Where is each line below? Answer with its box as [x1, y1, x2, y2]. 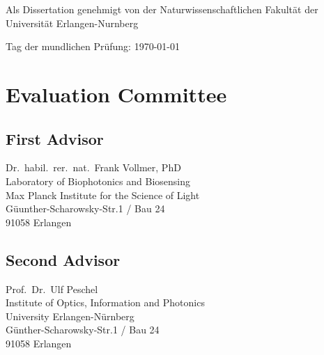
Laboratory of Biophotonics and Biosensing [6, 173, 190, 188]
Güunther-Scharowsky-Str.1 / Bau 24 [6, 201, 165, 216]
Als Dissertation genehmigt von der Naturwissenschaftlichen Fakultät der [6, 2, 318, 16]
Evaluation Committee [6, 79, 227, 108]
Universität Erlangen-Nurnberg [6, 15, 139, 30]
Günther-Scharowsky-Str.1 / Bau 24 [6, 322, 160, 337]
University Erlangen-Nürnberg [6, 308, 134, 323]
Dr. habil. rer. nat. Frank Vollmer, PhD [6, 160, 181, 175]
